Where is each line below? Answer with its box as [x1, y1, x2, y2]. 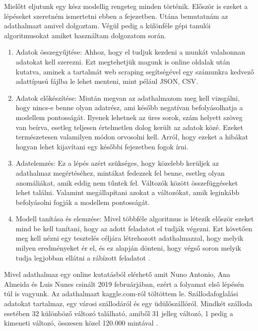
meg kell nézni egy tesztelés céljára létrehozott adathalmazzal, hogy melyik [15, 233, 244, 243]
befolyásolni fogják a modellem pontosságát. [15, 197, 150, 207]
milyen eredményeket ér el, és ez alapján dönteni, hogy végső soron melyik [15, 243, 241, 253]
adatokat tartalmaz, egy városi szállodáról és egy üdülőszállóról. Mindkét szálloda [4, 298, 253, 309]
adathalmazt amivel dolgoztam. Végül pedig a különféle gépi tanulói [4, 20, 211, 31]
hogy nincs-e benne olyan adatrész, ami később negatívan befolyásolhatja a [15, 102, 243, 113]
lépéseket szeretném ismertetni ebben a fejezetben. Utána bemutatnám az [4, 10, 228, 21]
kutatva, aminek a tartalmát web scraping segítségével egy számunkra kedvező [15, 66, 254, 76]
